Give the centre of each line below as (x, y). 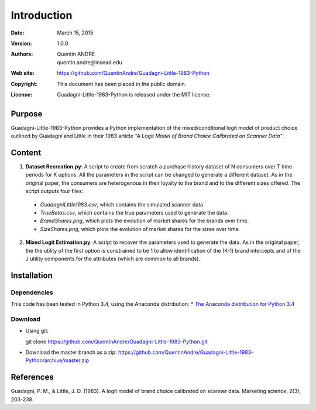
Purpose (27, 114)
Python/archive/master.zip (57, 360)
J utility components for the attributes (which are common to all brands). (113, 259)
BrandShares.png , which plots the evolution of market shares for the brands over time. (144, 221)
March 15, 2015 (75, 33)
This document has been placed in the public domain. (122, 84)
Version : (21, 43)
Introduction (42, 15)
